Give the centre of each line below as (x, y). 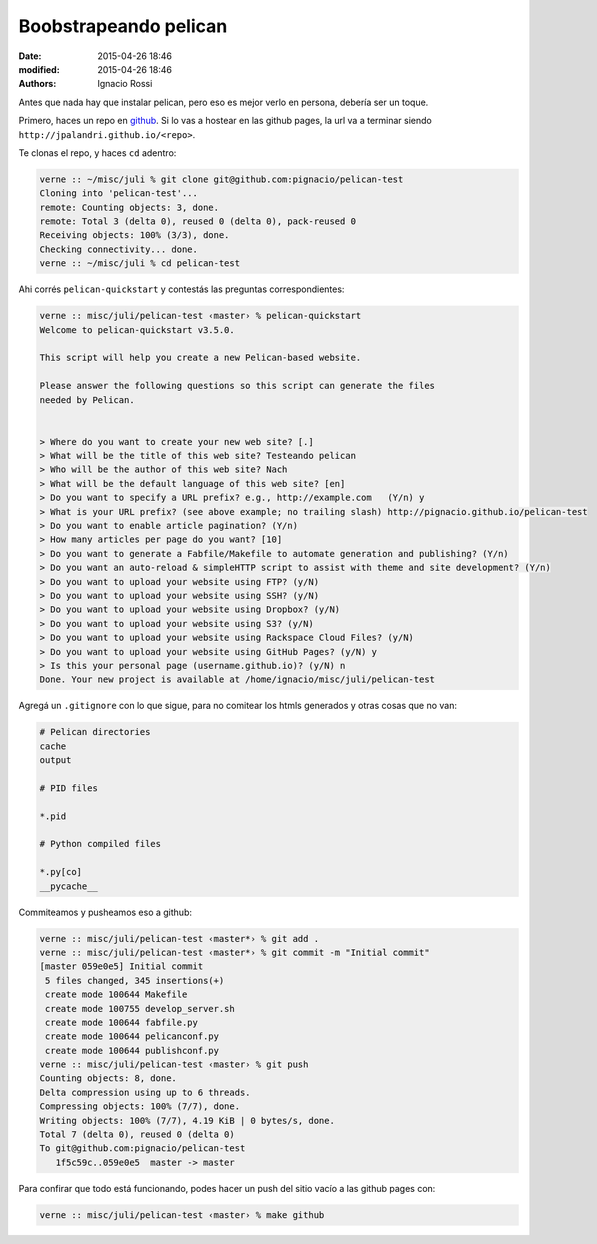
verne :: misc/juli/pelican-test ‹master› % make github (182, 1214)
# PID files (69, 788)
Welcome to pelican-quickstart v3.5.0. (137, 329)
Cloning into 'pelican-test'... (119, 193)
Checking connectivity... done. (119, 249)
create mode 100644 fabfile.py (122, 1022)
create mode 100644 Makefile (116, 994)
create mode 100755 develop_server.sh (140, 1008)
